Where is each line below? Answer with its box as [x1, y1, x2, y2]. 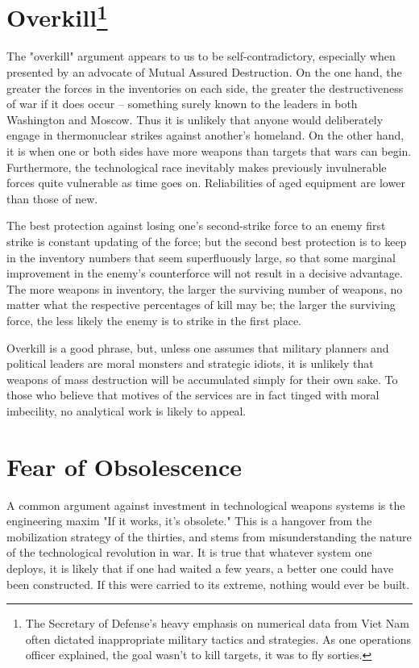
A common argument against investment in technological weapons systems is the [6, 496, 405, 513]
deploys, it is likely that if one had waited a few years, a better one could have [6, 560, 394, 577]
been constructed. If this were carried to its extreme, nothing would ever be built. [6, 575, 410, 592]
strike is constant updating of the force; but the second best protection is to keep [6, 232, 407, 249]
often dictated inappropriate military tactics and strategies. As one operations [25, 630, 411, 647]
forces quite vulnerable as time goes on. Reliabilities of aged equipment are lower [6, 174, 405, 191]
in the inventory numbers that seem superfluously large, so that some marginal [6, 248, 396, 265]
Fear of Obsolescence [6, 449, 242, 482]
